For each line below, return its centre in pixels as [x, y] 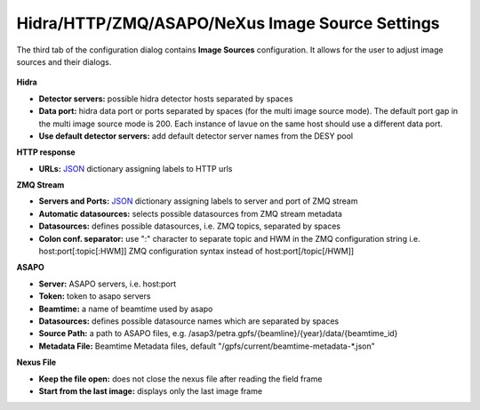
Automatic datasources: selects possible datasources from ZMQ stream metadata [190, 213]
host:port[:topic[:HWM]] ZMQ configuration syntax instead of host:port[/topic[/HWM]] [196, 251]
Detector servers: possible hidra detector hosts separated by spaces [166, 99]
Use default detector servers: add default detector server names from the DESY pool [196, 136]
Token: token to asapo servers [95, 296]
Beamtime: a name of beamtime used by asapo [126, 309]
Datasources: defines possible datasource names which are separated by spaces [189, 321]
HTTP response [46, 152]
